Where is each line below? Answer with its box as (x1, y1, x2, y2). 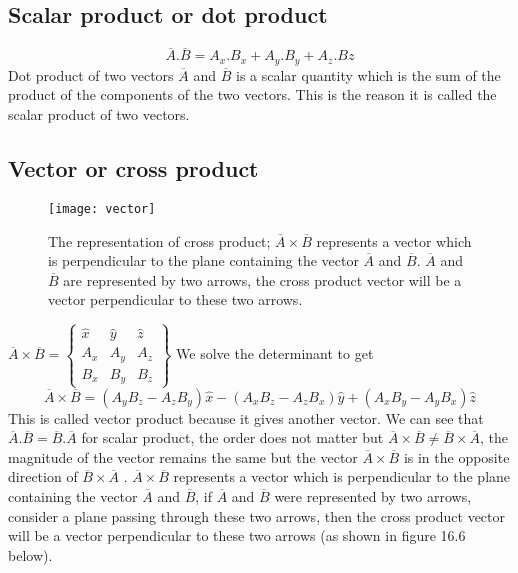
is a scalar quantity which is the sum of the (236, 64, 501, 85)
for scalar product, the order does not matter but (81, 427, 384, 448)
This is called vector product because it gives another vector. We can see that (8, 407, 484, 428)
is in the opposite (403, 446, 510, 467)
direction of (8, 466, 78, 487)
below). (8, 544, 53, 565)
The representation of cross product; (48, 230, 271, 251)
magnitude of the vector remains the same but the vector (8, 446, 358, 467)
